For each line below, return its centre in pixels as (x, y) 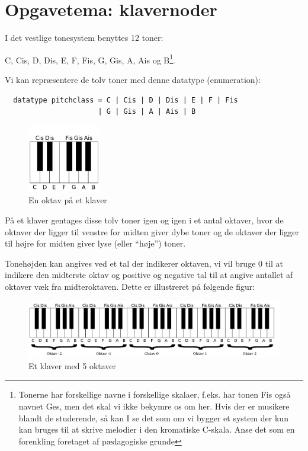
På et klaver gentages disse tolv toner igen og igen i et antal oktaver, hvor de (144, 220)
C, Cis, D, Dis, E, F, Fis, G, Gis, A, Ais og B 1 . (90, 59)
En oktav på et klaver (68, 200)
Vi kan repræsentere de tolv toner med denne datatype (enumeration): (133, 79)
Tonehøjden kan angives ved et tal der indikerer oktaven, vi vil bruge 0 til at (144, 263)
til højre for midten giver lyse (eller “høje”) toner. (95, 243)
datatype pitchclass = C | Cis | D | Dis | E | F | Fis (126, 100)
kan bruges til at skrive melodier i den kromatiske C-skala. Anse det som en (157, 429)
